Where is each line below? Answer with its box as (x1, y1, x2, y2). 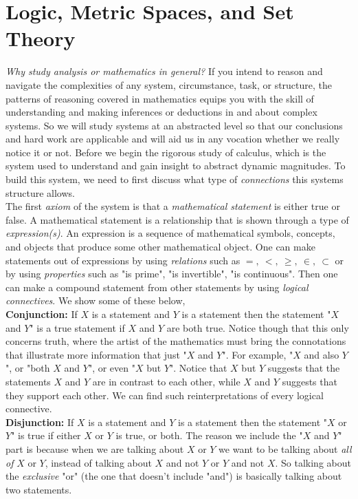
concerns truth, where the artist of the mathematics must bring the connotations (5, 334, 346, 348)
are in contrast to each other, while (92, 374, 240, 388)
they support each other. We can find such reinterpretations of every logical (5, 387, 324, 402)
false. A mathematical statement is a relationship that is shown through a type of (5, 212, 349, 226)
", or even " (88, 361, 135, 375)
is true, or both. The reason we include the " (115, 428, 303, 443)
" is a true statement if (30, 320, 125, 335)
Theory (5, 24, 76, 52)
